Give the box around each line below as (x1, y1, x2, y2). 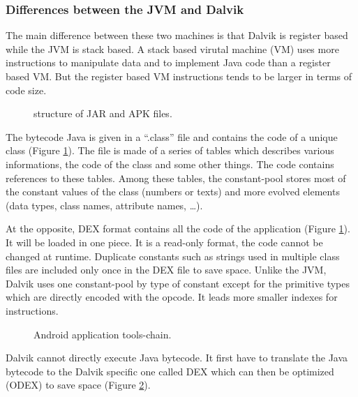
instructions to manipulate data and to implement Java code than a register (6, 55, 331, 70)
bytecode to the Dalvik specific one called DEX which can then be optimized (6, 364, 334, 378)
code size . (6, 82, 47, 97)
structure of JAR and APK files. (33, 106, 172, 121)
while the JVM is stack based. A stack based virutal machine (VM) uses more (6, 41, 339, 56)
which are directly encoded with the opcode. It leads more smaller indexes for (6, 290, 338, 304)
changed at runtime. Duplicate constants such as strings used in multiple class (6, 248, 340, 263)
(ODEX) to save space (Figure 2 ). (6, 377, 151, 392)
